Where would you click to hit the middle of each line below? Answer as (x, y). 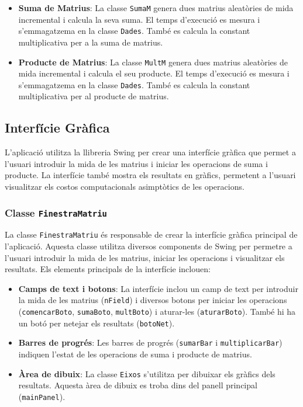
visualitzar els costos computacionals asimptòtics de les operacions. (125, 186)
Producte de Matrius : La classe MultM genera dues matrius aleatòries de (153, 62)
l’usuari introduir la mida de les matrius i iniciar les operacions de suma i (136, 163)
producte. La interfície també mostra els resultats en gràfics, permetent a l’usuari (150, 175)
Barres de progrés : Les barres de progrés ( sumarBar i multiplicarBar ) (150, 342)
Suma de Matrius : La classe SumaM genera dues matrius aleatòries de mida (156, 8)
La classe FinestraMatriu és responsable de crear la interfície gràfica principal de (151, 234)
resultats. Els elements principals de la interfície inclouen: (108, 269)
